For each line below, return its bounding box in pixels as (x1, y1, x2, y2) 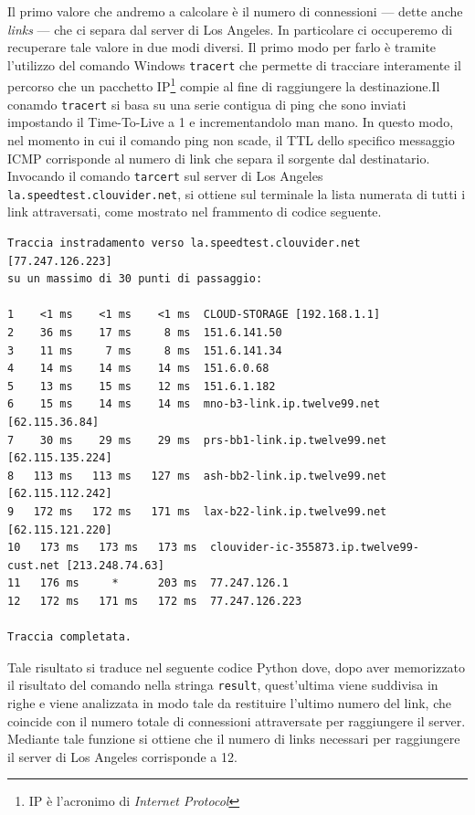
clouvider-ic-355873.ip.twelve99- (209, 541, 420, 555)
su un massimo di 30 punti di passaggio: (7, 272, 263, 286)
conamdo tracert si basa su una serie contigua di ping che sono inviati (7, 94, 406, 113)
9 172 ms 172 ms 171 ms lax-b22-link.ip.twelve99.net (7, 504, 387, 518)
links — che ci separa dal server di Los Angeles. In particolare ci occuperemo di (7, 19, 453, 38)
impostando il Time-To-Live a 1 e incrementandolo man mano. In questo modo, (7, 112, 454, 132)
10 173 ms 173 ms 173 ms (7, 541, 197, 555)
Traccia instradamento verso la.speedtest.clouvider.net (7, 237, 361, 250)
